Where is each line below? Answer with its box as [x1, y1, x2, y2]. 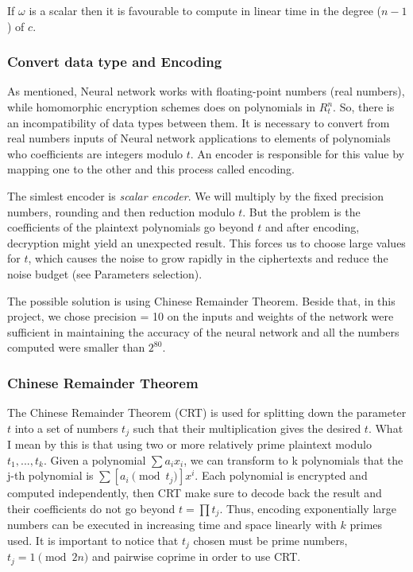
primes [349, 516, 383, 533]
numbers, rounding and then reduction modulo [7, 203, 235, 220]
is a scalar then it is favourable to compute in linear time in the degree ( [29, 2, 382, 18]
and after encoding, [264, 219, 360, 235]
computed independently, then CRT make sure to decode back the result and [7, 484, 382, 501]
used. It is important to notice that [7, 532, 179, 548]
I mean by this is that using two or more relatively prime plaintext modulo [7, 436, 372, 453]
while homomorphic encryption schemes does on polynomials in [7, 99, 316, 115]
